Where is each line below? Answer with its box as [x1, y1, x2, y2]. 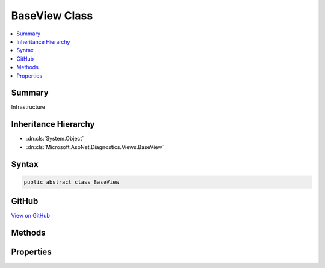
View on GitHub [11, 212, 51, 219]
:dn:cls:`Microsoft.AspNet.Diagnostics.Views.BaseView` [26, 143, 164, 150]
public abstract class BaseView [23, 178, 120, 186]
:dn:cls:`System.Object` [26, 135, 84, 142]
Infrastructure [11, 103, 45, 111]
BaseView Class [11, 9, 93, 22]
